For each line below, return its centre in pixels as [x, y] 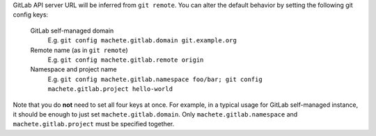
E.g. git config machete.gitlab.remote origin [126, 60]
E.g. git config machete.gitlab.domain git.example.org [142, 40]
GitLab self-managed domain [72, 31]
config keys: [31, 15]
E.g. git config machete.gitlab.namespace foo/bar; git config [155, 79]
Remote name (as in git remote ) [79, 50]
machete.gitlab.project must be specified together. [94, 124]
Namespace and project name [74, 69]
